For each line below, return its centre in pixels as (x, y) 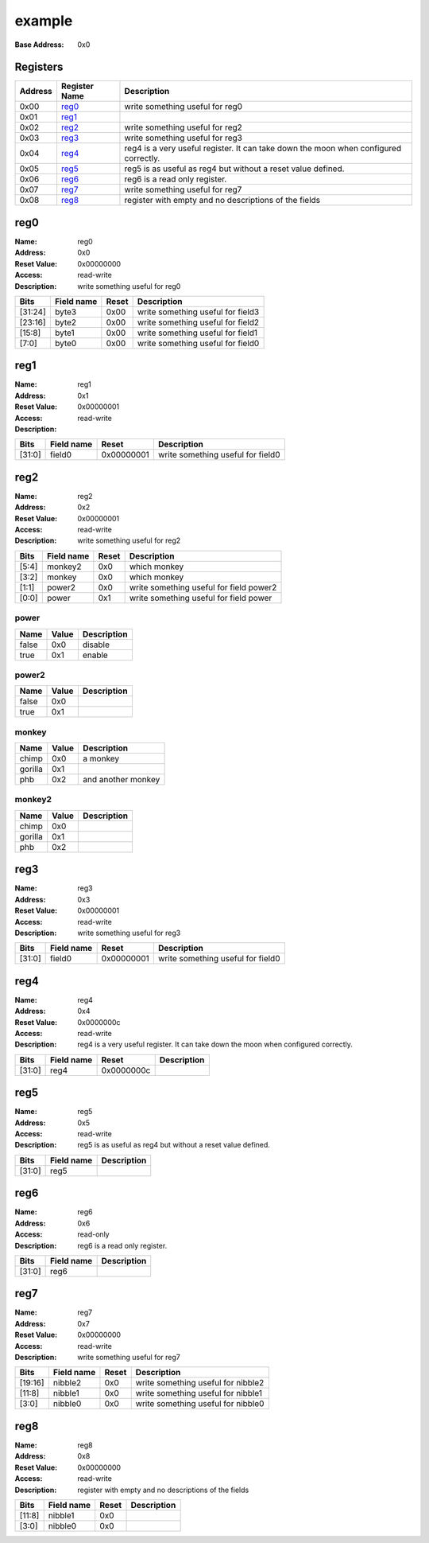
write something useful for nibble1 (199, 1393)
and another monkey (122, 780)
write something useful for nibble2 (200, 1383)
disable (96, 645)
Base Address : (39, 45)
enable (95, 655)
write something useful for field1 (197, 333)
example (44, 21)
